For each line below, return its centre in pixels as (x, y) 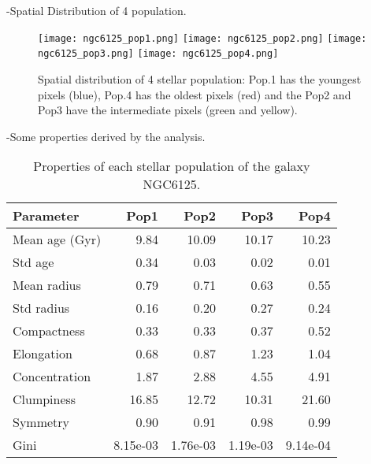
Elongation (43, 354)
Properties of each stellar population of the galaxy (172, 166)
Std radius (41, 308)
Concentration (52, 377)
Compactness (49, 331)
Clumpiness (45, 399)
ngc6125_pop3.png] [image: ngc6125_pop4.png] (158, 54)
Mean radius (47, 285)
